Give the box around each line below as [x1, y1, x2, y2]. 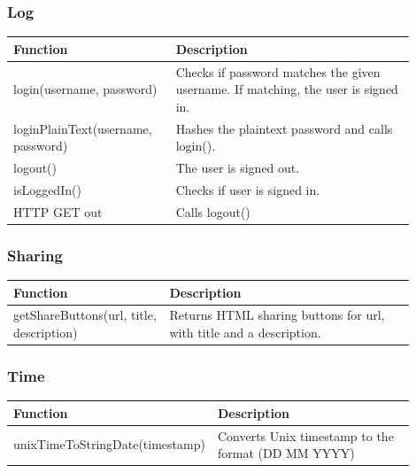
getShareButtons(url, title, [13, 306, 157, 324]
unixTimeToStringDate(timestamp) [13, 435, 205, 454]
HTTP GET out [13, 202, 103, 221]
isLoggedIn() [13, 180, 81, 198]
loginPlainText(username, [13, 119, 152, 137]
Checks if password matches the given [175, 62, 381, 81]
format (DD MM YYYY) [217, 444, 355, 462]
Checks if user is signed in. [175, 180, 320, 198]
